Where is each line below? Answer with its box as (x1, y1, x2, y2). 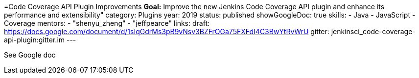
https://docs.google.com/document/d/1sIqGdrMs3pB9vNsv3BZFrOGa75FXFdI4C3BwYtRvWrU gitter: (4, 27, 329, 36)
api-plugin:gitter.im (4, 36, 65, 44)
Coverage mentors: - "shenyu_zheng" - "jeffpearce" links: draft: (4, 19, 209, 27)
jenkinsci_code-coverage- (331, 27, 416, 36)
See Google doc (4, 51, 56, 59)
